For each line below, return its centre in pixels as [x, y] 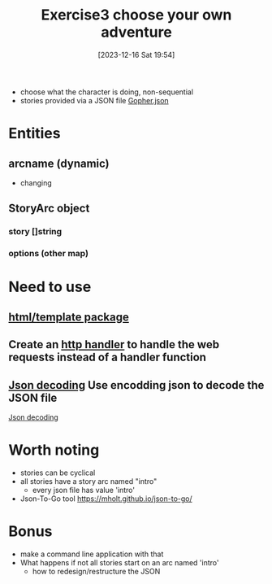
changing [36, 183]
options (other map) [49, 254]
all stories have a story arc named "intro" [89, 481]
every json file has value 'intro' [84, 490]
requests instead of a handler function [108, 357]
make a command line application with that [92, 554]
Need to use [50, 287]
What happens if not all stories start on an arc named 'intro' [119, 562]
